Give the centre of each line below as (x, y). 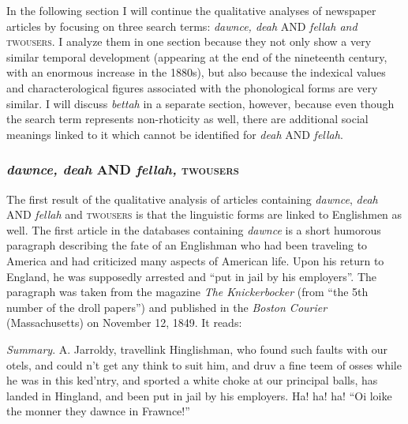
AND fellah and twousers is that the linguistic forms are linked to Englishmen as (204, 214)
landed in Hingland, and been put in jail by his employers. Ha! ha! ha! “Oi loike (199, 395)
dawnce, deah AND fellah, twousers (123, 169)
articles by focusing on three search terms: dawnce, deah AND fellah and (182, 26)
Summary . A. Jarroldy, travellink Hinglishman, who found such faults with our (197, 349)
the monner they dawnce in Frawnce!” (98, 411)
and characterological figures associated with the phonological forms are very (192, 87)
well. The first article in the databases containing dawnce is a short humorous (194, 229)
